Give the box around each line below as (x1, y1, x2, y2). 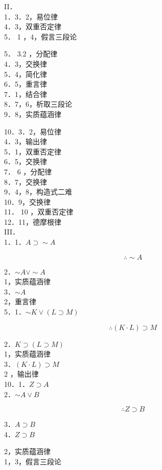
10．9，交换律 (4, 196, 51, 207)
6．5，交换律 (4, 156, 47, 167)
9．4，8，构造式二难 (4, 186, 72, 197)
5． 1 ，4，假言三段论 (4, 31, 77, 42)
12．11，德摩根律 (4, 216, 61, 227)
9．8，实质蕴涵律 (4, 108, 61, 119)
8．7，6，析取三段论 (4, 99, 72, 109)
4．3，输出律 (4, 136, 47, 147)
